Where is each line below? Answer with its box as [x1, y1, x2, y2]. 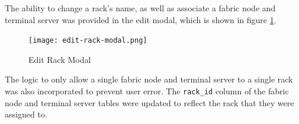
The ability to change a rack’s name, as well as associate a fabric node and [5, 2, 276, 14]
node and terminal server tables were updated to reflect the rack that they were [5, 96, 294, 109]
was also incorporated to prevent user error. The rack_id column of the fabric [5, 85, 289, 97]
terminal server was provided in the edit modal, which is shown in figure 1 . [5, 13, 277, 26]
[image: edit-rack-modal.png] [28, 36, 147, 45]
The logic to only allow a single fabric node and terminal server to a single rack [5, 73, 293, 85]
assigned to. [5, 108, 47, 120]
